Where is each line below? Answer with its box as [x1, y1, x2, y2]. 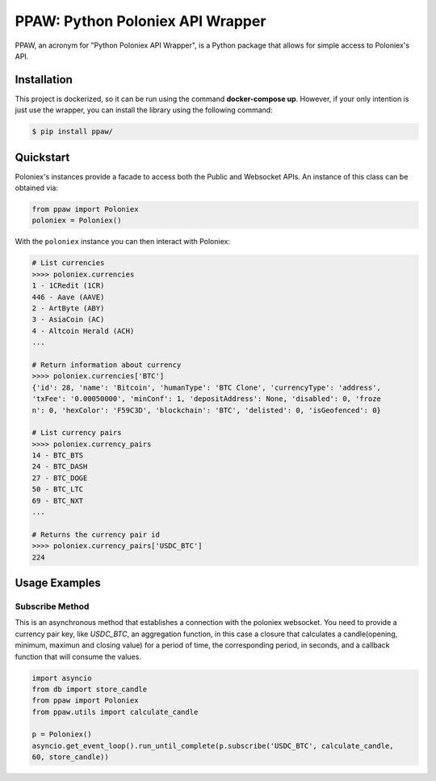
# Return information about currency [31, 360, 182, 369]
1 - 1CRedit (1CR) [31, 281, 105, 290]
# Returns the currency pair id [31, 530, 161, 539]
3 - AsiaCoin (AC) [31, 315, 105, 324]
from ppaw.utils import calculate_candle [31, 707, 199, 716]
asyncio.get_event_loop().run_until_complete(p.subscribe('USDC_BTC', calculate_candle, [31, 741, 395, 750]
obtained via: [15, 183, 58, 193]
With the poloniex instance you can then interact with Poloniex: [15, 237, 230, 247]
